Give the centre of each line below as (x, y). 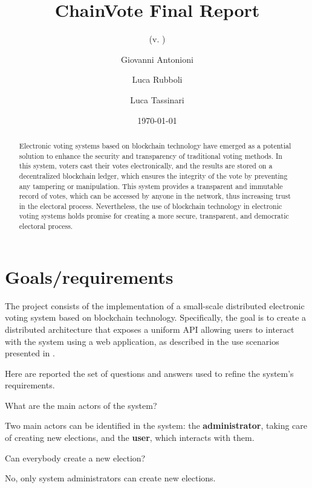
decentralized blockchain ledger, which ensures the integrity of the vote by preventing (153, 175)
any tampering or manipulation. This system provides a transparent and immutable (151, 186)
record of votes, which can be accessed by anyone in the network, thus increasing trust (155, 196)
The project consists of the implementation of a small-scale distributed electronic (155, 305)
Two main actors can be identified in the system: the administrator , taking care (156, 425)
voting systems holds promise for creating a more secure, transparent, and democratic (154, 216)
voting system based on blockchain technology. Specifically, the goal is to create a (156, 317)
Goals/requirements (89, 276)
